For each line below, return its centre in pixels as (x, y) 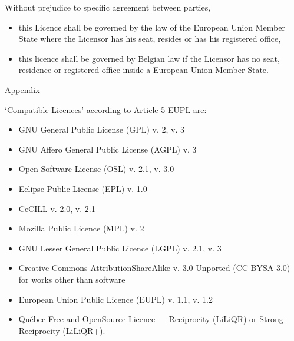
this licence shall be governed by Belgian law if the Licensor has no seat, (149, 58)
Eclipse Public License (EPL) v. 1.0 (83, 188)
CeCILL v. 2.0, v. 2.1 (57, 208)
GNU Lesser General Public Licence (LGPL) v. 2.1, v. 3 (120, 248)
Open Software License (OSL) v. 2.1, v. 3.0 (96, 169)
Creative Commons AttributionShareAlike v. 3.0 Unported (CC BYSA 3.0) (154, 268)
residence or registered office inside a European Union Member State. (143, 70)
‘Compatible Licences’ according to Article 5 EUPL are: (106, 109)
